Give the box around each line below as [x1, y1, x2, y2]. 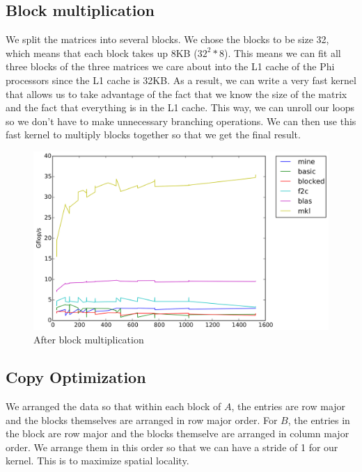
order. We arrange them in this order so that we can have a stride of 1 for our [6, 439, 338, 454]
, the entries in [288, 412, 350, 427]
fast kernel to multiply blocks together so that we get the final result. [6, 127, 301, 142]
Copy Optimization [6, 366, 146, 388]
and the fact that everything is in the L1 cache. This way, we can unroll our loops [6, 100, 355, 115]
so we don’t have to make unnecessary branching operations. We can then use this [6, 113, 356, 128]
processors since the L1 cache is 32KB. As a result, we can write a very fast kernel [6, 72, 356, 87]
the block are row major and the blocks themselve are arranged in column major [6, 426, 349, 441]
